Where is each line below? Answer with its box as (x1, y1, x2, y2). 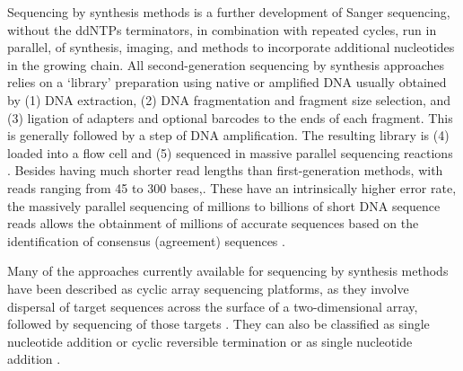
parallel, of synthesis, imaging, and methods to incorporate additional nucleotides (7, 38, 455, 57)
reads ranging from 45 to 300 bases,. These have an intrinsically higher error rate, (7, 178, 457, 197)
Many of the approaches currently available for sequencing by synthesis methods (7, 261, 449, 280)
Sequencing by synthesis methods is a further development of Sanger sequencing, (7, 3, 450, 21)
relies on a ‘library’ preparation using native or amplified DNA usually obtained (7, 73, 447, 92)
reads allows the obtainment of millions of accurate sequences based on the (7, 214, 419, 233)
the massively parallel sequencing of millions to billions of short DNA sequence (7, 196, 441, 215)
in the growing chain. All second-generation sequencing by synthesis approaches (7, 55, 445, 74)
